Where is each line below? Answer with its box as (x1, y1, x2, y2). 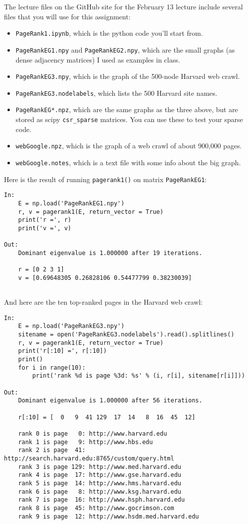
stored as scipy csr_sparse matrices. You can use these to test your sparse (15, 114, 243, 125)
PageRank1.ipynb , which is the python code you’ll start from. (15, 28, 203, 38)
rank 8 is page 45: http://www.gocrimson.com (18, 504, 174, 512)
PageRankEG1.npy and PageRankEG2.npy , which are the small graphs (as (15, 44, 235, 55)
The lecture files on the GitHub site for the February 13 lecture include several (4, 1, 243, 11)
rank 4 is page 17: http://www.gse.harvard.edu (18, 471, 181, 479)
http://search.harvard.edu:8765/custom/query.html (4, 455, 174, 462)
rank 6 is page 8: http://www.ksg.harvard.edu (18, 488, 181, 495)
